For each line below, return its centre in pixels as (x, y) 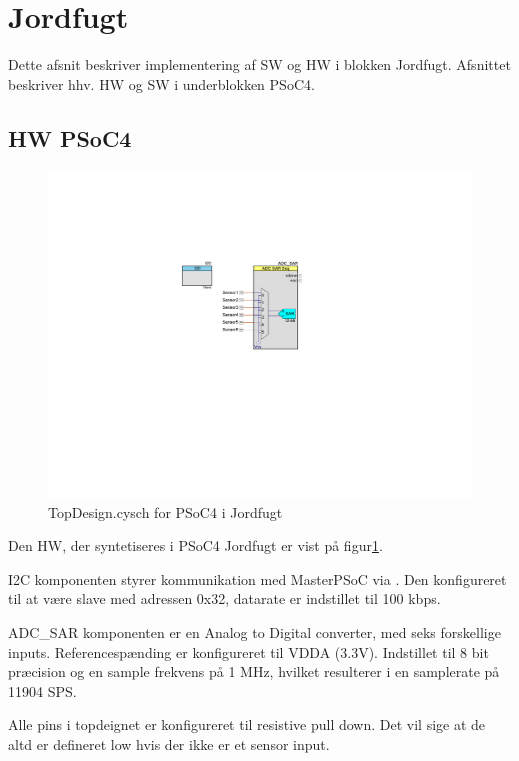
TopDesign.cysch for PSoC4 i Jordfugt (165, 511)
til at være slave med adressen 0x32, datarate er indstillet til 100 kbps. (224, 598)
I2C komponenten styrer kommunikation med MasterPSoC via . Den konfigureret (257, 578)
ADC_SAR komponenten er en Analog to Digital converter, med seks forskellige (254, 632)
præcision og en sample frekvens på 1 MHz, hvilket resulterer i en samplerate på (254, 671)
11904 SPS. (42, 690)
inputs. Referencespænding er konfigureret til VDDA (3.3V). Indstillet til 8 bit (248, 651)
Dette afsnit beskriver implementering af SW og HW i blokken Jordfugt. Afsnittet (259, 64)
